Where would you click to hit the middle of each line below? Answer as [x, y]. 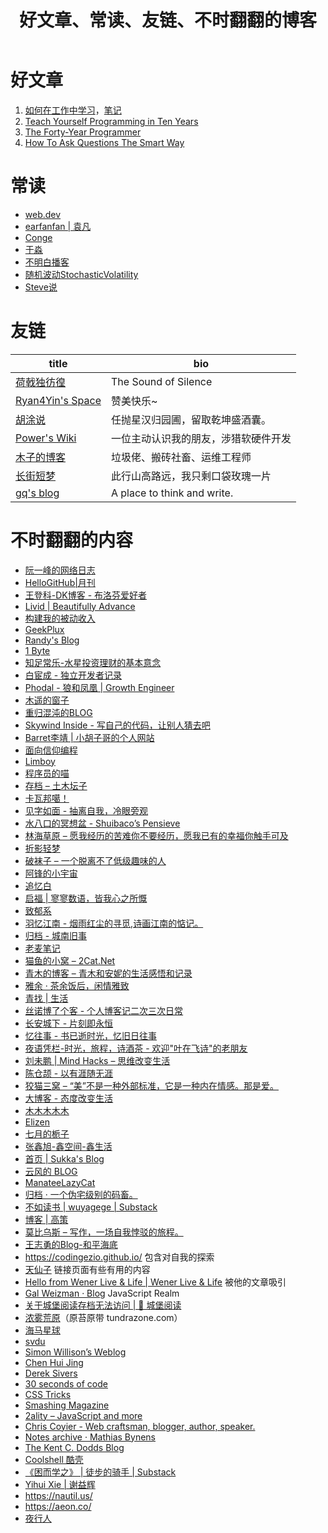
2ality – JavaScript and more [83, 1415]
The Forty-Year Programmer [83, 132]
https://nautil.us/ [58, 1495]
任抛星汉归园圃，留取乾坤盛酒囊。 [191, 419]
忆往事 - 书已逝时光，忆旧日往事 [91, 1035]
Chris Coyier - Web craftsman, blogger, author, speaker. [140, 1426]
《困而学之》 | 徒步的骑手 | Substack [100, 1472]
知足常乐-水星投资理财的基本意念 [93, 662]
